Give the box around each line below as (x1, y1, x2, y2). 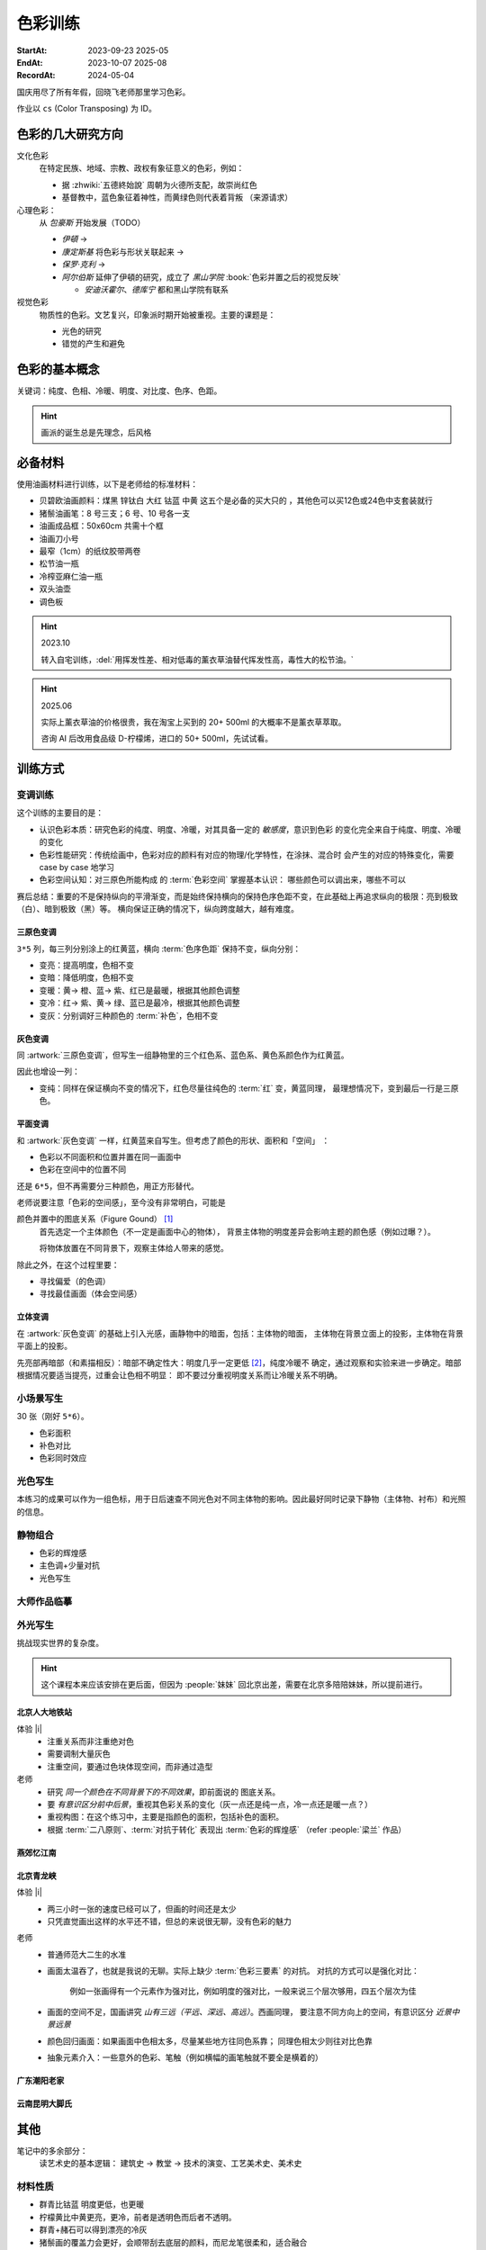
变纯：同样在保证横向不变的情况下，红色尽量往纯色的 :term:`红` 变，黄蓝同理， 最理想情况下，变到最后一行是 (39, 1083, 444, 1093)
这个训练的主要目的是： (16, 807, 103, 818)
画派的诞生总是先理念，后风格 (40, 427, 152, 438)
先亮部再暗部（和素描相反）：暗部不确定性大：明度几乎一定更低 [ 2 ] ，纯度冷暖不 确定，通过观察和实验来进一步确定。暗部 (16, 1357, 462, 1368)
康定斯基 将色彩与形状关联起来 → (61, 246, 184, 256)
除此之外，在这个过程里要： (16, 1259, 120, 1270)
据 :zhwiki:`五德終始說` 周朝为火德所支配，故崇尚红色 (61, 179, 257, 190)
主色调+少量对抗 (39, 1560, 101, 1570)
